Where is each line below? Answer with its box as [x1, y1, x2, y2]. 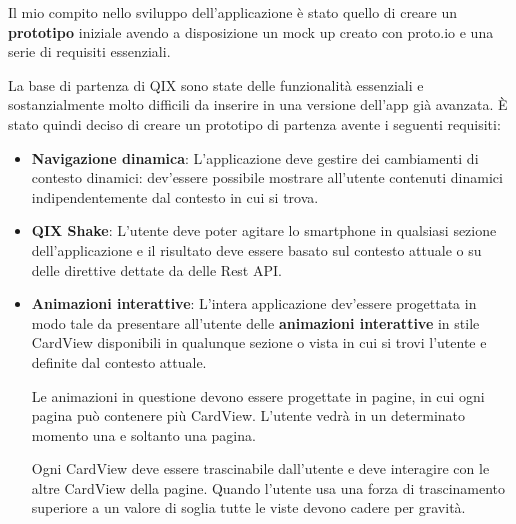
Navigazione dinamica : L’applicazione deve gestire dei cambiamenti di [31, 147, 479, 168]
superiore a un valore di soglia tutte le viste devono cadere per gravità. [31, 497, 466, 518]
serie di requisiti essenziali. [8, 41, 171, 62]
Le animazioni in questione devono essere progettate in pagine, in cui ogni [31, 385, 485, 406]
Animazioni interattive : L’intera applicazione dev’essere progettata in [31, 293, 477, 314]
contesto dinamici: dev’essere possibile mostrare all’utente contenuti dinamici [31, 167, 503, 188]
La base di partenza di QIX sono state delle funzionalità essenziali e [8, 74, 424, 95]
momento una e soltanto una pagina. [31, 424, 256, 445]
